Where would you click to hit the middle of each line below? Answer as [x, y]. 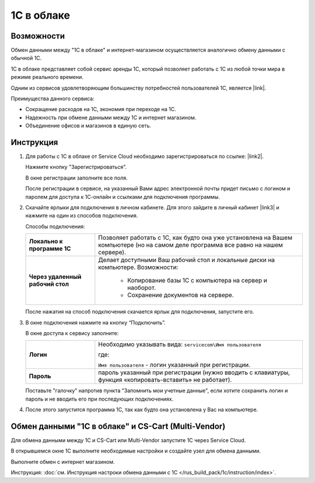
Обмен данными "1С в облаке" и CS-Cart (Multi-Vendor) [118, 426]
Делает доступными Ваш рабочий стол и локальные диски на [187, 260]
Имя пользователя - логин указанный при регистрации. [174, 365]
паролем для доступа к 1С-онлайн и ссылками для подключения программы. [123, 196]
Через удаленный [55, 277]
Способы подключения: [55, 226]
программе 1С [50, 249]
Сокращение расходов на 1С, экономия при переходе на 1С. [101, 109]
